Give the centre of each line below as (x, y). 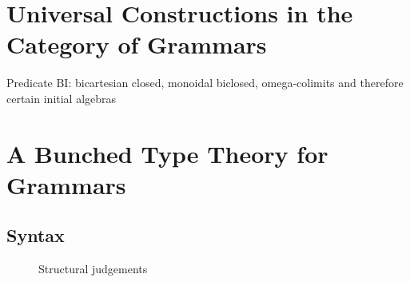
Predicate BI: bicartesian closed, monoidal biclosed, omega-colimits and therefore (205, 83)
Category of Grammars (137, 44)
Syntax (36, 235)
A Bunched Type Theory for (167, 153)
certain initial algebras (62, 98)
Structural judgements (93, 269)
